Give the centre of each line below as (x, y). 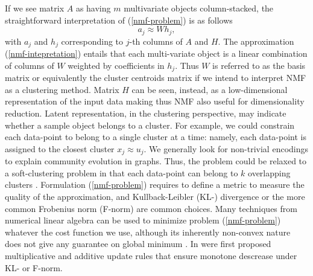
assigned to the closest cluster (60, 148)
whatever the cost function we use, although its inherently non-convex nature (148, 232)
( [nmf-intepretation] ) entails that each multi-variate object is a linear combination (156, 53)
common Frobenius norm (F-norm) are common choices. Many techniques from (151, 208)
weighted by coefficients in (116, 65)
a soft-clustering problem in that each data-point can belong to (122, 172)
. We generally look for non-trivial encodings (226, 148)
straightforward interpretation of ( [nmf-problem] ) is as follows (119, 20)
